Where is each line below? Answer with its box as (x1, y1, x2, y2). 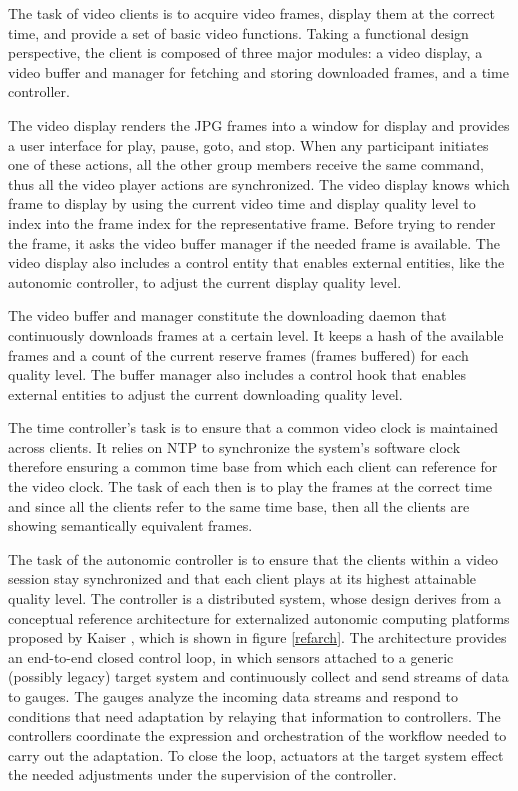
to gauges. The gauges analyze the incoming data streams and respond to (8, 686, 458, 706)
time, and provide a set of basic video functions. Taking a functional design (8, 22, 469, 43)
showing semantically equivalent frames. (8, 515, 253, 536)
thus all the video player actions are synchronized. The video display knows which (8, 173, 510, 194)
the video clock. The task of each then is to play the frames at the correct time (8, 476, 493, 497)
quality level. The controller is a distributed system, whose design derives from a (8, 588, 502, 609)
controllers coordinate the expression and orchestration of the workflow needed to (8, 725, 507, 746)
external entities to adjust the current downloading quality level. (8, 383, 403, 404)
